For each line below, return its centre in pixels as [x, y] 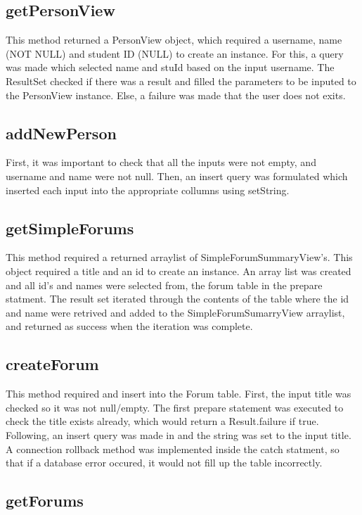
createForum [52, 364]
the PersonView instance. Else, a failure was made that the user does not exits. [176, 95]
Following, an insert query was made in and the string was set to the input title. [179, 434]
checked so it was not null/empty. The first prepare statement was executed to [175, 407]
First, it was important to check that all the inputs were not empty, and [161, 162]
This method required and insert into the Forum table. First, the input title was [179, 394]
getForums [45, 501]
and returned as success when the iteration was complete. [129, 326]
